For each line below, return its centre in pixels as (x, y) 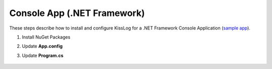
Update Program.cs (43, 55)
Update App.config (42, 46)
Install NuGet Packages (46, 37)
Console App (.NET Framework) (77, 13)
